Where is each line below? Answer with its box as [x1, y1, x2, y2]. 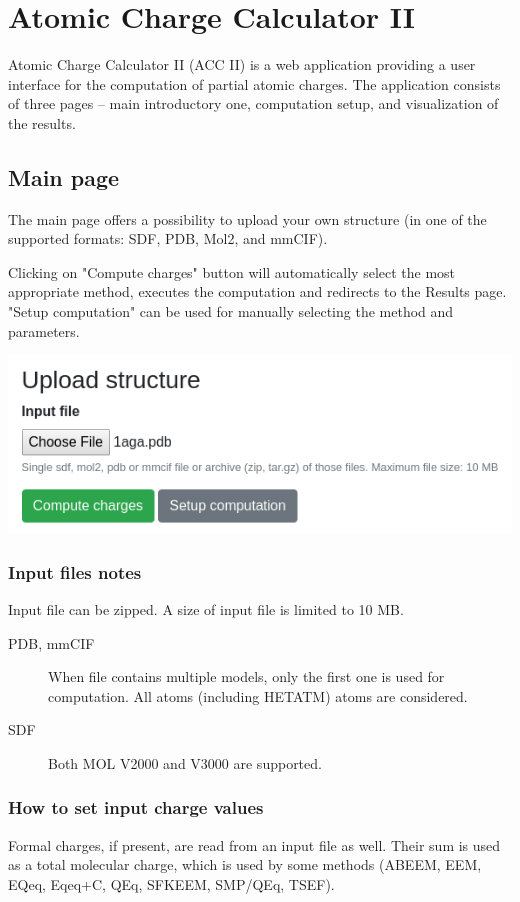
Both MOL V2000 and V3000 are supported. [48, 752, 322, 773]
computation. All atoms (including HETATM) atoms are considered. [48, 685, 468, 706]
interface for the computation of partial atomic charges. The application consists [8, 73, 501, 94]
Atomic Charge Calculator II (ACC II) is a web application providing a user [8, 54, 476, 75]
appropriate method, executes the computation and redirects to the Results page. [8, 281, 507, 302]
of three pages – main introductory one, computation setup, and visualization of [8, 93, 499, 114]
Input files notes [8, 559, 142, 584]
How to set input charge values [8, 795, 264, 820]
